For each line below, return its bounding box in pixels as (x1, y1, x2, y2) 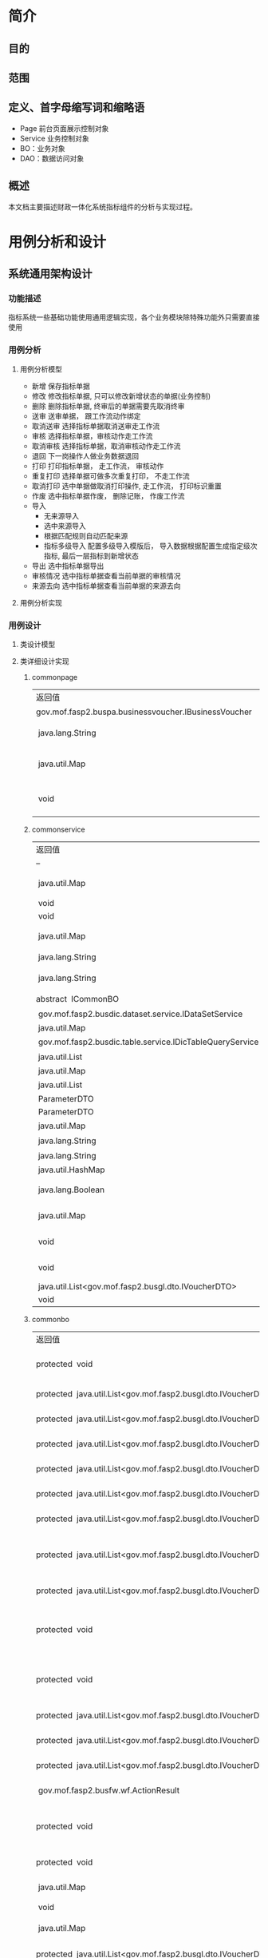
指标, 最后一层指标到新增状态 (43, 550, 140, 560)
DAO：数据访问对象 (19, 153, 85, 163)
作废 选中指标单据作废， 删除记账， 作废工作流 (31, 490, 185, 500)
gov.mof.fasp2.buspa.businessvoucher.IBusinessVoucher (35, 706, 253, 717)
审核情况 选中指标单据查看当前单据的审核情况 (31, 570, 181, 580)
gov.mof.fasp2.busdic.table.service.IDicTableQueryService (37, 1036, 259, 1047)
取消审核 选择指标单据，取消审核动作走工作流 (31, 441, 181, 451)
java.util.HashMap (37, 1164, 105, 1175)
